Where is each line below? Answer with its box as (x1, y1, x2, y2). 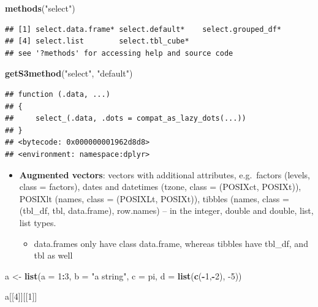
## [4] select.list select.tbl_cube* (5, 37, 189, 46)
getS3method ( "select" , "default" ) (5, 67, 133, 80)
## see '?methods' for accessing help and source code (5, 48, 233, 58)
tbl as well (34, 249, 73, 262)
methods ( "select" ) (5, 2, 75, 14)
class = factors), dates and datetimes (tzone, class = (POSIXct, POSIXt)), (19, 180, 301, 193)
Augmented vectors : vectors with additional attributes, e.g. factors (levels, (19, 168, 311, 181)
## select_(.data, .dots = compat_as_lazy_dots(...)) (5, 114, 246, 123)
